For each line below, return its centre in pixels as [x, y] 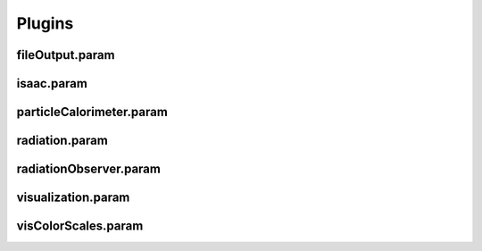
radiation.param [62, 141]
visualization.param [73, 198]
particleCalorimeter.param [92, 112]
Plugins [45, 23]
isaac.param [52, 84]
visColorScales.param [80, 226]
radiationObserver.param [88, 169]
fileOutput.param [66, 55]
